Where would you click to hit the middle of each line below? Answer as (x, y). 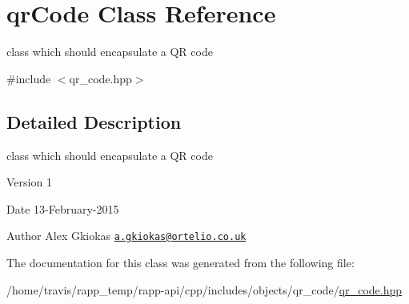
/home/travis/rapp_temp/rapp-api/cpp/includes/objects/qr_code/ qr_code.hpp (204, 289)
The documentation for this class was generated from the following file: (180, 262)
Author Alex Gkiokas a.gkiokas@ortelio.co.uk (126, 236)
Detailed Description (94, 121)
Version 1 (29, 182)
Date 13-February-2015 (63, 208)
